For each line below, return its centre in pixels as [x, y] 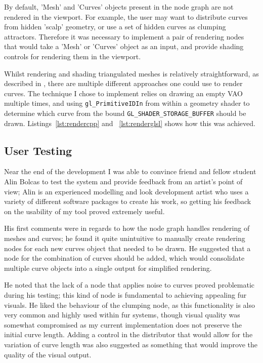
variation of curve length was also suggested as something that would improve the [131, 344]
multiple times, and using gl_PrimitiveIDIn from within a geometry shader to [127, 103]
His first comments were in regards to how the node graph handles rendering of [127, 228]
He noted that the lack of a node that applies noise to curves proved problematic [129, 285]
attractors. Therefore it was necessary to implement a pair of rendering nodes [124, 36]
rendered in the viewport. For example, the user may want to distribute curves [126, 16]
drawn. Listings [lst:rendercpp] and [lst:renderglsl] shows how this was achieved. [130, 123]
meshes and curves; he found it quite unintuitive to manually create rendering [125, 238]
